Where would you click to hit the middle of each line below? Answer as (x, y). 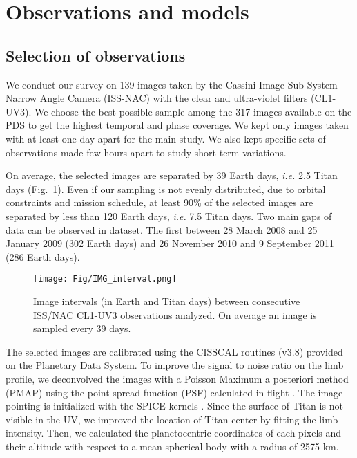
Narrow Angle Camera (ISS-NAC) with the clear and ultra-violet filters (157, 98)
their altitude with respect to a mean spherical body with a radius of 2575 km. (172, 446)
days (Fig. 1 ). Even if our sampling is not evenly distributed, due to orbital (166, 189)
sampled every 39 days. (82, 328)
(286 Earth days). (43, 256)
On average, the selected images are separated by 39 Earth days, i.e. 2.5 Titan (172, 175)
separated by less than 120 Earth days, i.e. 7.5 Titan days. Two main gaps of (169, 216)
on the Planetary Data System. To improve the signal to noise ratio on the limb (175, 365)
